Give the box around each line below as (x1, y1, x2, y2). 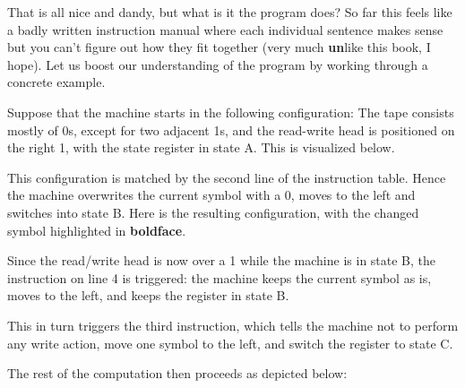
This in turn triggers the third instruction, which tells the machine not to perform (7, 315, 459, 334)
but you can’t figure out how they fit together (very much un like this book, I (7, 38, 431, 56)
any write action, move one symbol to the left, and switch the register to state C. (7, 333, 453, 352)
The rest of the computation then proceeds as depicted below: (7, 364, 348, 383)
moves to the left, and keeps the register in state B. (7, 286, 289, 305)
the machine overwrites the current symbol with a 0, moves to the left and (7, 185, 416, 204)
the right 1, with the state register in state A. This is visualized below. (7, 138, 395, 157)
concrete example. (7, 73, 106, 91)
